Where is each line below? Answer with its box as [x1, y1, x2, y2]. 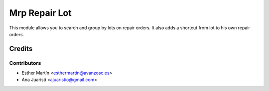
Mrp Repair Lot [9, 7, 72, 18]
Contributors [9, 59, 41, 66]
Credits [9, 45, 33, 53]
